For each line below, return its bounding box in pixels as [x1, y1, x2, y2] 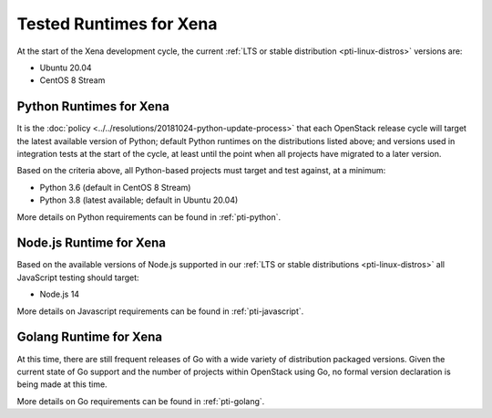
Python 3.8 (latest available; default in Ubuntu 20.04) [39, 194, 239, 205]
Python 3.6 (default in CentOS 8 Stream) [39, 182, 191, 193]
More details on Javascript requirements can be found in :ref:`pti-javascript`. [16, 306, 304, 317]
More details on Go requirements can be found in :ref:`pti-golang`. [16, 395, 265, 406]
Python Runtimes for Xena [16, 99, 170, 114]
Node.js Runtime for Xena [16, 235, 167, 251]
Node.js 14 [39, 288, 80, 300]
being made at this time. [16, 379, 108, 390]
